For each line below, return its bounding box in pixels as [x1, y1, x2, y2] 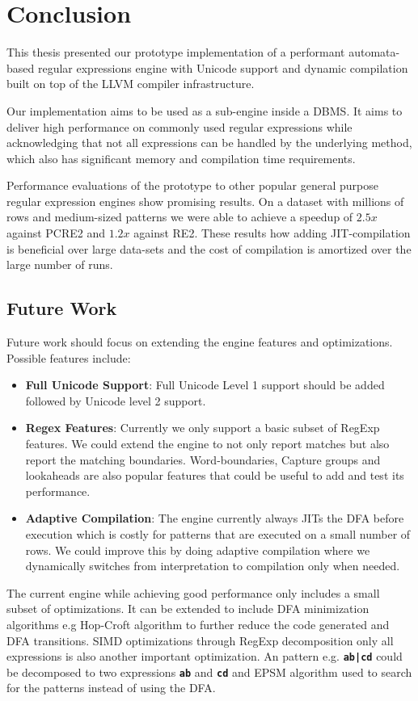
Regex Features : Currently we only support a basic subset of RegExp [25, 419, 380, 436]
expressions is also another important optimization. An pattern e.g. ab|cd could [6, 648, 403, 665]
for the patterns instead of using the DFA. [6, 679, 216, 696]
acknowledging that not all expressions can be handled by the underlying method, [6, 134, 412, 151]
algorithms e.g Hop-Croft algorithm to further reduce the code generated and [6, 615, 390, 632]
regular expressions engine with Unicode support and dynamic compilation [37, 59, 408, 76]
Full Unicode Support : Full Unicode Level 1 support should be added [25, 376, 385, 393]
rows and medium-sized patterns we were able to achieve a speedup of [6, 208, 353, 225]
